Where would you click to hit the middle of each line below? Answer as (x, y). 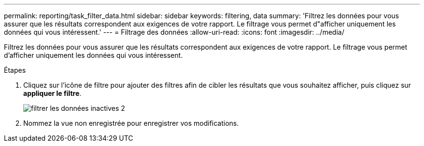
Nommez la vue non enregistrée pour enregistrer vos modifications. (131, 123)
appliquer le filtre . (53, 93)
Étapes (15, 70)
